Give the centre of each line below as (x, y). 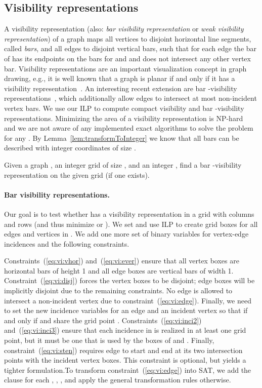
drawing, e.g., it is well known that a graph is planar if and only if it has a (120, 78)
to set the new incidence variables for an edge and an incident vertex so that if (126, 310)
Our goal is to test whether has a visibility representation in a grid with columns (129, 214)
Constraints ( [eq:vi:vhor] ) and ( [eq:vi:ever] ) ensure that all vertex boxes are (122, 261)
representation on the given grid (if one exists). (77, 174)
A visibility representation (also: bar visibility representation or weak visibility (124, 29)
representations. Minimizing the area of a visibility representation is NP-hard (124, 118)
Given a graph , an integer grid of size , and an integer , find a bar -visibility (123, 164)
